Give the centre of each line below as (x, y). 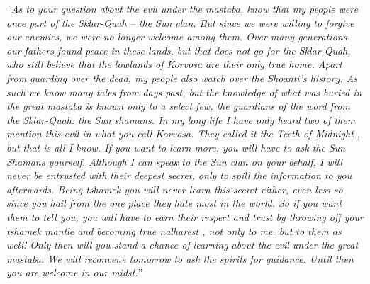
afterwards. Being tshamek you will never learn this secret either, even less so (175, 189)
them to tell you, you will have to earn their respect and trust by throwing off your (185, 216)
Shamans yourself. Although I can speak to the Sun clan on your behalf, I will (175, 161)
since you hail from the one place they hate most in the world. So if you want (174, 203)
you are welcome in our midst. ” (75, 272)
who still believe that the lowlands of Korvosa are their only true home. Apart (174, 64)
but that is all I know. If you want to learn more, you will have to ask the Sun (176, 147)
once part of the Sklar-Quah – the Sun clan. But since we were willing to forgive (180, 22)
